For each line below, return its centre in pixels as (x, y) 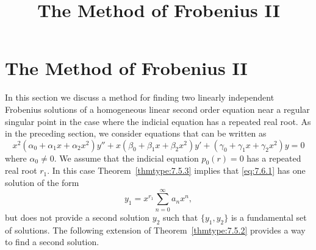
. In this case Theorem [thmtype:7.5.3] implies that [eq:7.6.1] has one (176, 170)
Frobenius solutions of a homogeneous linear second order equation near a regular (157, 109)
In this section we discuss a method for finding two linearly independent (140, 97)
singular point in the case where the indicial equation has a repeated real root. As (158, 121)
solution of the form (42, 183)
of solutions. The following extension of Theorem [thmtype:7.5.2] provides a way (155, 230)
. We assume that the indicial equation (126, 158)
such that (181, 217)
